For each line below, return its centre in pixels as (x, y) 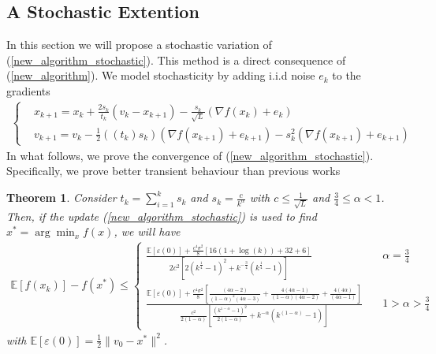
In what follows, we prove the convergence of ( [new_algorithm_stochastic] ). (190, 155)
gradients (28, 90)
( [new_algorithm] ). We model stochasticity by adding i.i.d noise (161, 75)
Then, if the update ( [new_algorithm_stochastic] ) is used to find (162, 216)
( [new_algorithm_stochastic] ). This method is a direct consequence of (176, 60)
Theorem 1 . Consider (61, 197)
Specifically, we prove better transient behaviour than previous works (173, 171)
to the (347, 75)
